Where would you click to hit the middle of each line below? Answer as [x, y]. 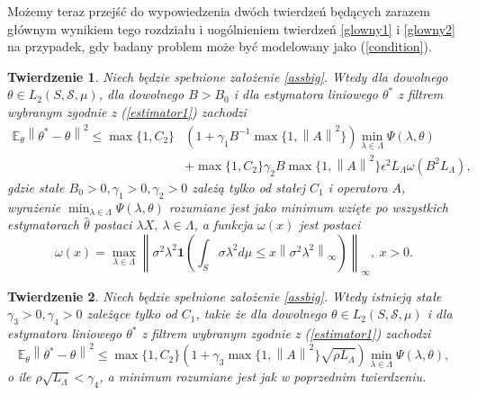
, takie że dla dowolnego [261, 314]
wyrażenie [34, 206]
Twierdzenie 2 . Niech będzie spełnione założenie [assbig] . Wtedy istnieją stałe [225, 296]
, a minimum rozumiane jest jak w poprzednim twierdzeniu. [263, 377]
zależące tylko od [132, 314]
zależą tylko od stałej [248, 187]
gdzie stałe [36, 187]
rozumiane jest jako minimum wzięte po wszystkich [308, 206]
